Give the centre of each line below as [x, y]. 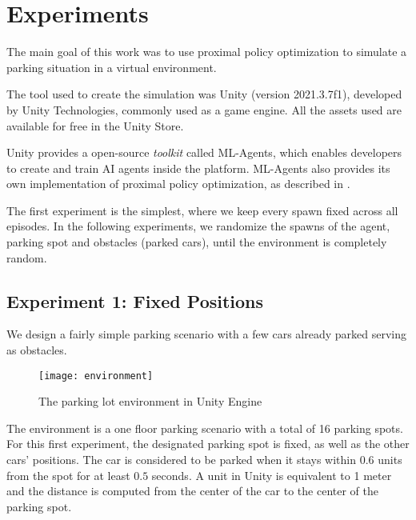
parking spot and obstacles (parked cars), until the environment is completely [197, 242]
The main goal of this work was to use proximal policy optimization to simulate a [207, 52]
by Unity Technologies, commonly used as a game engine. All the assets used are [204, 109]
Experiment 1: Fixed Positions [135, 300]
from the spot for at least [68, 475]
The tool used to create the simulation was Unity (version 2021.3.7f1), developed [204, 94]
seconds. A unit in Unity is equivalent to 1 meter [272, 475]
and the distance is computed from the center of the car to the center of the [192, 491]
